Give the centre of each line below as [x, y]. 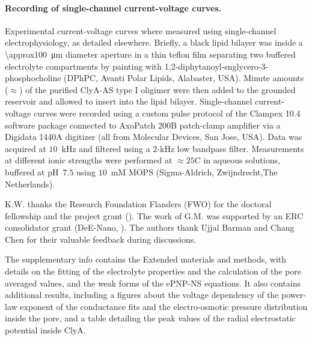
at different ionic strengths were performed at [89, 160]
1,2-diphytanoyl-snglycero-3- [216, 66]
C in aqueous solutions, [237, 160]
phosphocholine [33, 78]
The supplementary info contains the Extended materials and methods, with [146, 259]
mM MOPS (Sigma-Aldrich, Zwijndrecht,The [194, 172]
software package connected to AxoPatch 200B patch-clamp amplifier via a [143, 125]
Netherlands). [30, 184]
